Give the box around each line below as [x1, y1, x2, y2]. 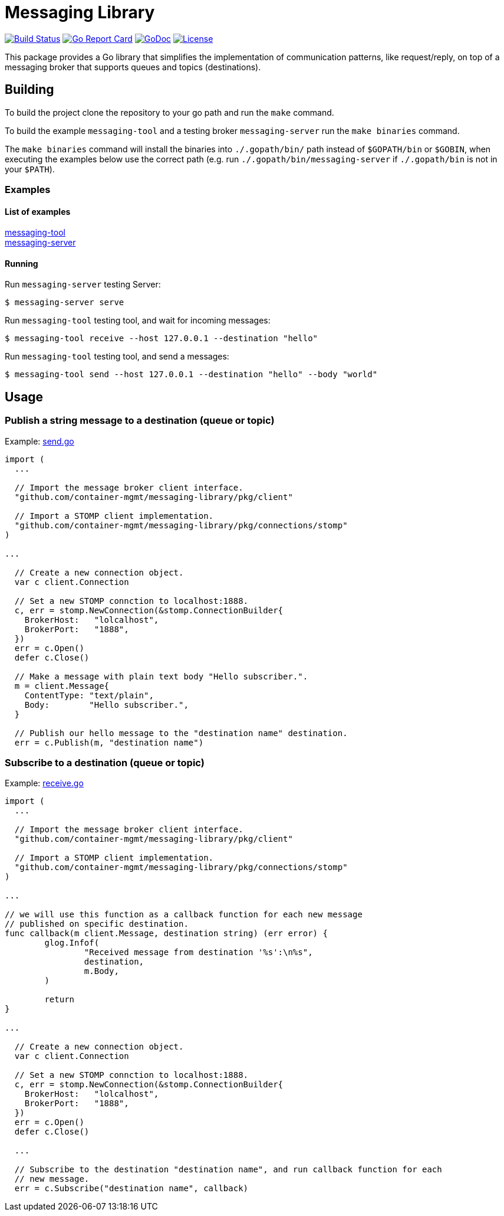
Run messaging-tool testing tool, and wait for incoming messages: [5, 315, 271, 326]
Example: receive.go [5, 778, 84, 789]
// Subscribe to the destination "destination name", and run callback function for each [14, 1165, 442, 1175]
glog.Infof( [44, 938, 100, 948]
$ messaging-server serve [5, 298, 124, 308]
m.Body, [84, 966, 119, 976]
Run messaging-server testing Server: [5, 279, 161, 290]
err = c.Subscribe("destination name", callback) [14, 1184, 249, 1194]
